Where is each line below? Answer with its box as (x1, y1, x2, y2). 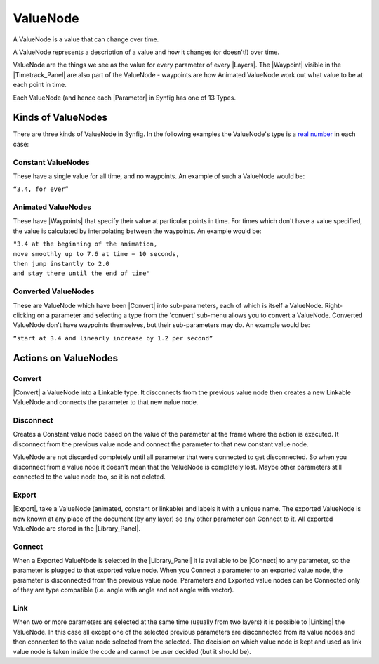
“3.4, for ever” (13, 185, 69, 193)
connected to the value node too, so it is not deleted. (13, 472, 166, 481)
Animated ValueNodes (13, 202, 91, 212)
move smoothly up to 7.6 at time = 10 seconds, (13, 250, 180, 258)
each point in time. (13, 81, 67, 89)
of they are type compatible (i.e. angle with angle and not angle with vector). (13, 586, 234, 595)
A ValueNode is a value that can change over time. (13, 35, 159, 44)
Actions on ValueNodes (13, 352, 119, 364)
